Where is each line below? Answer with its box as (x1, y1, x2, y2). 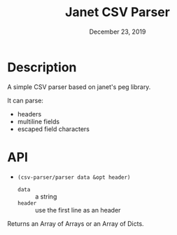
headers (17, 109, 42, 118)
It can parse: (7, 96, 44, 105)
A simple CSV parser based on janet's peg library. (7, 82, 151, 91)
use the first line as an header (34, 206, 121, 214)
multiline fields (17, 117, 60, 126)
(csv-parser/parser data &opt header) (17, 173, 131, 181)
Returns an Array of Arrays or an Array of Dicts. (7, 219, 145, 228)
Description (7, 59, 77, 75)
